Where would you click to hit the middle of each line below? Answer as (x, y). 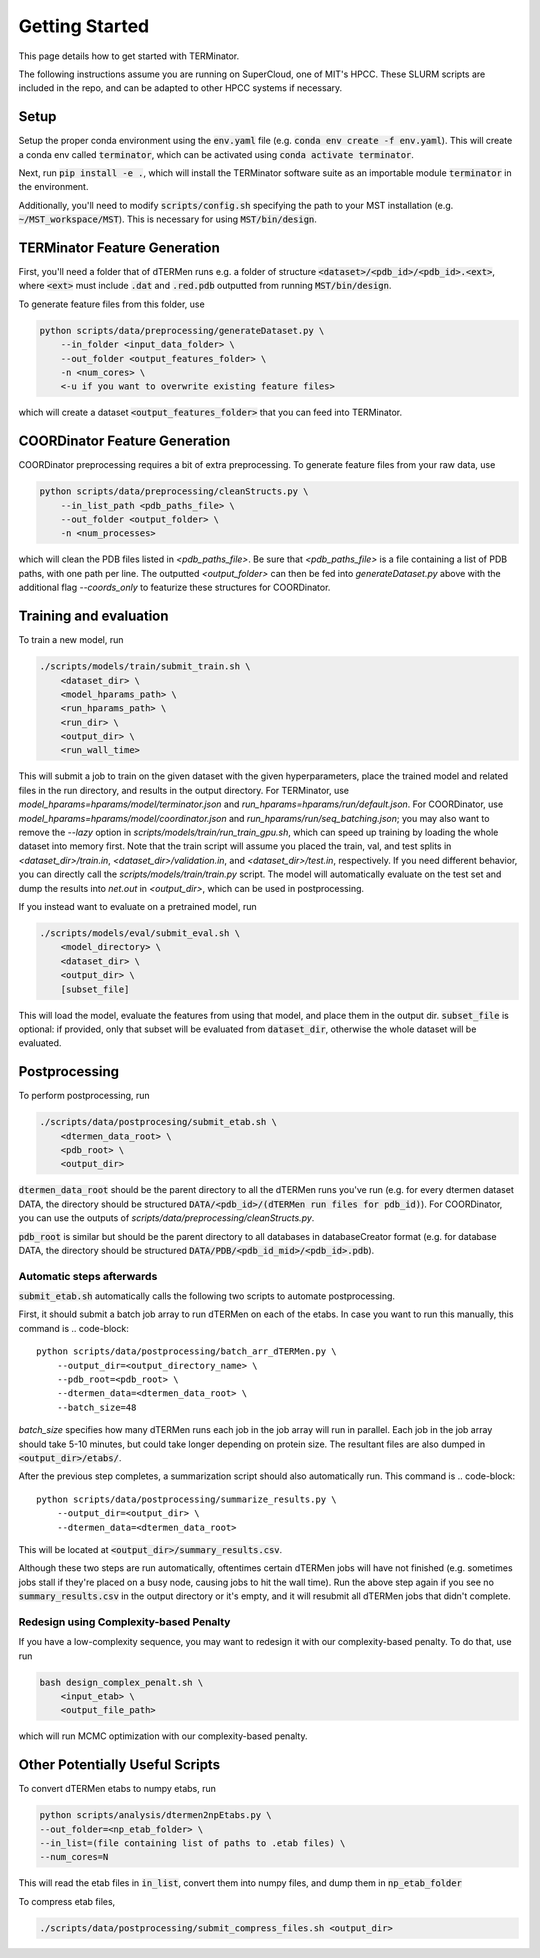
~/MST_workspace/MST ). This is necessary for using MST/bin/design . (167, 219)
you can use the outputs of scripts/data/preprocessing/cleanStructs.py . (166, 1218)
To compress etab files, (67, 1901)
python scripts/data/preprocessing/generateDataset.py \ (182, 330)
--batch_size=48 (96, 1407)
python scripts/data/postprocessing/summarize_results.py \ (186, 1499)
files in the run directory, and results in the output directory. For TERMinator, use (184, 790)
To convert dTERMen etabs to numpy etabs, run (117, 1789)
